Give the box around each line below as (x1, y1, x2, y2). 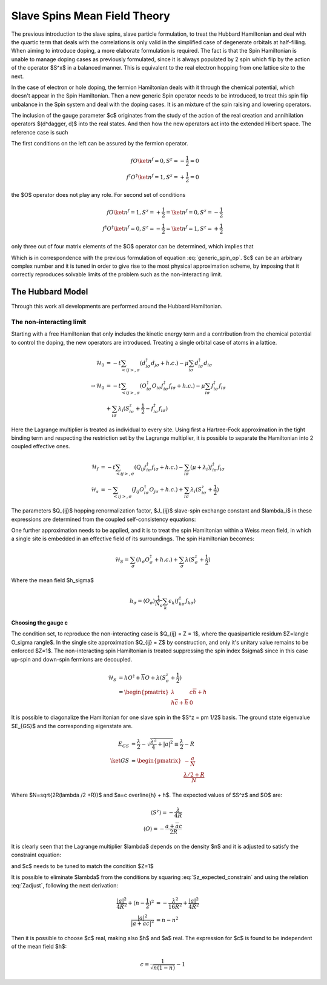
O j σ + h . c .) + (149, 486, 184, 495)
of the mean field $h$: (11, 943, 67, 950)
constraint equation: (11, 851, 62, 858)
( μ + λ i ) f (190, 463, 213, 472)
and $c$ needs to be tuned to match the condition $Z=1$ (11, 862, 154, 869)
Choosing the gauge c (11, 619, 68, 626)
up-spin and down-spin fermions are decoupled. (11, 655, 133, 663)
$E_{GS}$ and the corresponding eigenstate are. (11, 722, 133, 729)
